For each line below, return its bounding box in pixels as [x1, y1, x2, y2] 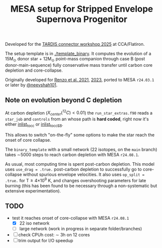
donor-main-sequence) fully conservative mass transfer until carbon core [5, 62, 153, 68]
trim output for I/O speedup [18, 237, 73, 243]
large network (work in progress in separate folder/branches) [19, 226, 142, 231]
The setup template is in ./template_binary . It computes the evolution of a [5, 51, 152, 57]
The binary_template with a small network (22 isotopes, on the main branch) [5, 147, 158, 153]
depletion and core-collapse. [5, 67, 63, 73]
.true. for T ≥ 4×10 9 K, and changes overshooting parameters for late [5, 177, 146, 183]
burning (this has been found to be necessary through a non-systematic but [5, 183, 157, 189]
